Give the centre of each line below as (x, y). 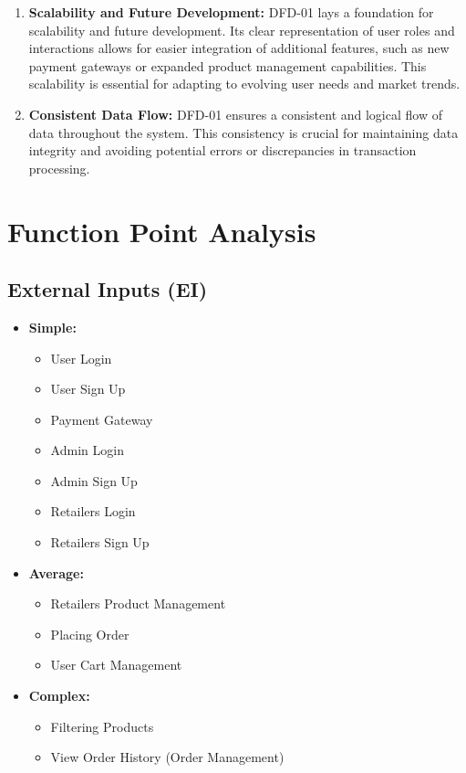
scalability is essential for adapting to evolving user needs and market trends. (244, 84)
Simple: (52, 327)
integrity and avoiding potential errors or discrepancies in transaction (223, 150)
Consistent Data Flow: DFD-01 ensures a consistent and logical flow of (235, 114)
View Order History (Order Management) (167, 757)
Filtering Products (102, 726)
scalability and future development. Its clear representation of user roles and (242, 30)
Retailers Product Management (138, 604)
